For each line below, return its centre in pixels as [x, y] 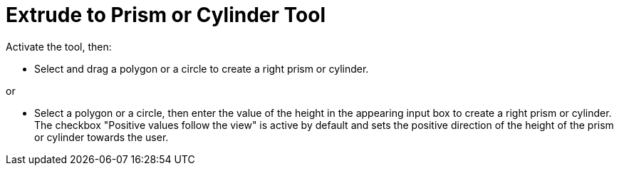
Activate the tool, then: [59, 46]
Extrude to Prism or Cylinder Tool [166, 15]
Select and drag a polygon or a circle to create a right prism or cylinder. [202, 68]
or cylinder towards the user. [102, 137]
